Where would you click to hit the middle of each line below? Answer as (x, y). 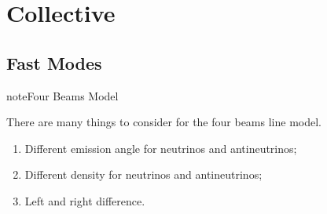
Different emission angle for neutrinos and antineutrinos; (161, 148)
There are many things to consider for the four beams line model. (164, 122)
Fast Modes (54, 62)
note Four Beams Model (62, 95)
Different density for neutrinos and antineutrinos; (143, 174)
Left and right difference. (85, 200)
